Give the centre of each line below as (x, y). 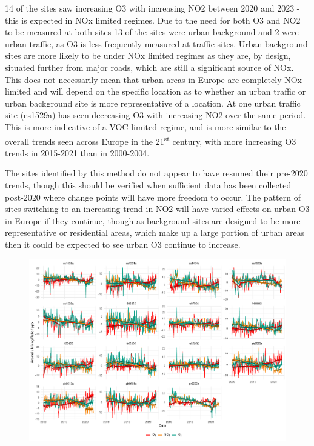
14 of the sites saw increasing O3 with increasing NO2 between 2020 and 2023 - (152, 8)
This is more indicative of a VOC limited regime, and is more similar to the (145, 126)
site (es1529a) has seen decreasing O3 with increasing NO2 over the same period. (155, 115)
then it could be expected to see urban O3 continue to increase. (123, 244)
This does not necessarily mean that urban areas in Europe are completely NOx (153, 79)
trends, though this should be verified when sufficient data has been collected (148, 185)
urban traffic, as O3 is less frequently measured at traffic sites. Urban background (156, 43)
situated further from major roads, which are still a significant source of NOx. (149, 67)
